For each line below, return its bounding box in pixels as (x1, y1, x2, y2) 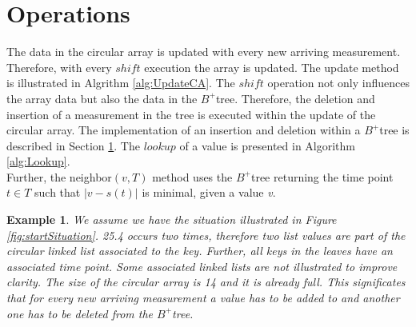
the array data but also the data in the (6, 90, 198, 106)
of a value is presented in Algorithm (179, 137, 355, 154)
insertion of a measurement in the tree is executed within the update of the (6, 106, 376, 122)
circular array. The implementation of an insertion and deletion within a (6, 122, 361, 138)
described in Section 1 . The (6, 137, 140, 154)
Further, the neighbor (6, 168, 112, 185)
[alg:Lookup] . (6, 153, 70, 169)
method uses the (152, 168, 233, 185)
